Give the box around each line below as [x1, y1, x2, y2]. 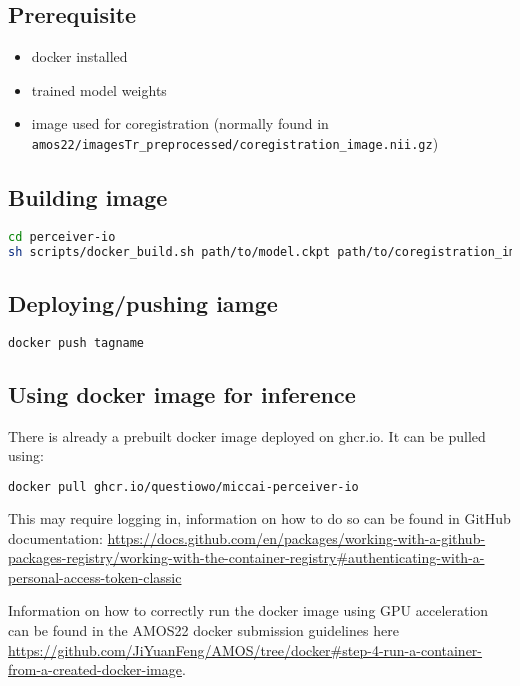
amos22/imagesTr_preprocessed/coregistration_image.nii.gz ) [31, 132, 439, 153]
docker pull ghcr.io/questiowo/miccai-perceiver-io [8, 480, 359, 495]
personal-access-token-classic [8, 566, 182, 587]
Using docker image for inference [8, 379, 356, 410]
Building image [8, 182, 168, 213]
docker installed [31, 46, 128, 67]
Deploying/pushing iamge [8, 287, 278, 318]
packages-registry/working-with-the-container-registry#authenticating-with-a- [8, 547, 485, 568]
